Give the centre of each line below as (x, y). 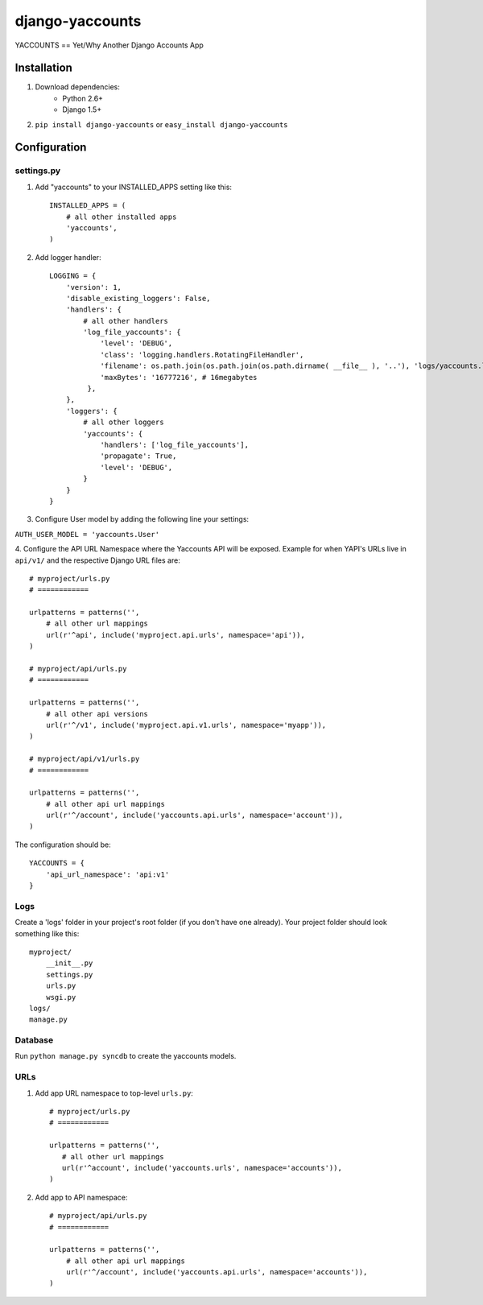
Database (34, 1040)
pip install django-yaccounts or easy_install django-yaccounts (161, 124)
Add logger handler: (68, 257)
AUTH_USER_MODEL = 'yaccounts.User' (87, 534)
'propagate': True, (138, 456)
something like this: (47, 933)
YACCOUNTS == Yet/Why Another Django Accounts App (109, 45)
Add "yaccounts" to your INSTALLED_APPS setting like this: (134, 187)
